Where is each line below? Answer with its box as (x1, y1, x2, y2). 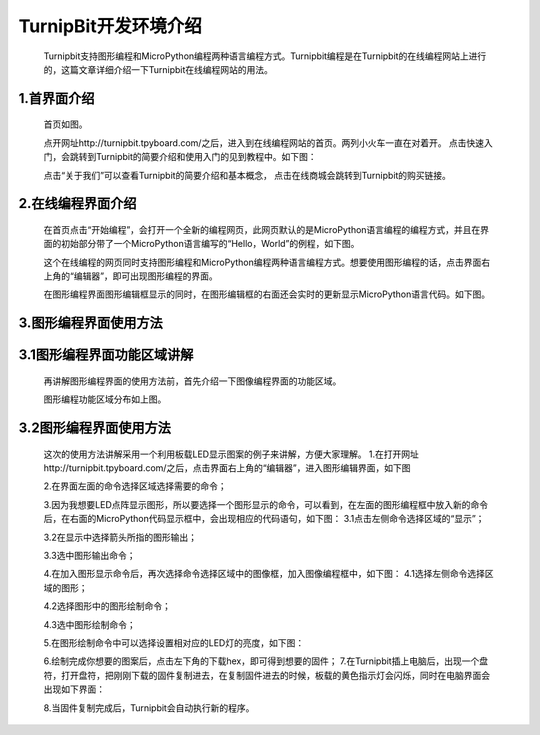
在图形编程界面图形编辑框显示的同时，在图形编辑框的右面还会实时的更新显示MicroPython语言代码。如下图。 (43, 288, 491, 300)
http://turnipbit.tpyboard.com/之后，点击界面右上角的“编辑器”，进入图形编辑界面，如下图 (43, 462, 411, 474)
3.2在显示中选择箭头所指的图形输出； (43, 531, 197, 543)
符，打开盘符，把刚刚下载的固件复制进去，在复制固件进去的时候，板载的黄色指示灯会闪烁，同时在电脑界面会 (43, 669, 490, 681)
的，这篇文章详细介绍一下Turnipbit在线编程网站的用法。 (43, 63, 274, 75)
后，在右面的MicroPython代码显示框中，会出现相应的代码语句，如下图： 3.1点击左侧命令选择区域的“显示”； (43, 513, 485, 525)
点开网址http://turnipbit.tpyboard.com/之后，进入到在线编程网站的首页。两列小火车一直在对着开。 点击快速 (43, 136, 485, 149)
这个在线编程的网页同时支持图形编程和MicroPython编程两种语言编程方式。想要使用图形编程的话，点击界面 (43, 256, 482, 268)
